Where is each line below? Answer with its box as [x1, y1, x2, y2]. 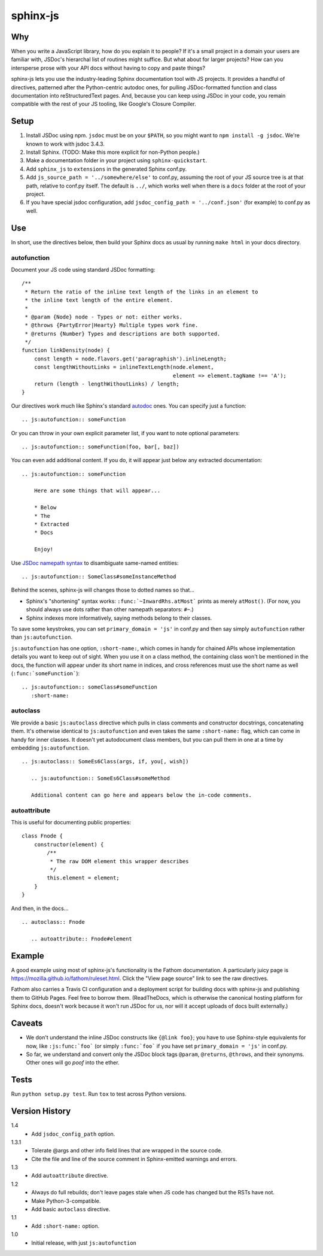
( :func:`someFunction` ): [11, 669, 80, 676]
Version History [11, 1106, 71, 1117]
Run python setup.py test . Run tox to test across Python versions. [11, 1090, 187, 1098]
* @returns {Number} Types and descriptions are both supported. [25, 330, 221, 337]
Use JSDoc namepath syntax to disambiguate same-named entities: [11, 559, 179, 566]
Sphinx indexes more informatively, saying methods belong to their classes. [26, 614, 212, 621]
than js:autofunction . [11, 633, 73, 641]
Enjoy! [33, 546, 54, 553]
